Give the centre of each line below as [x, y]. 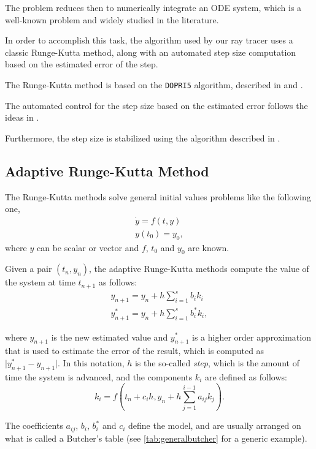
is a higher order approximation [252, 337]
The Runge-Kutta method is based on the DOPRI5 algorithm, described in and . [154, 84]
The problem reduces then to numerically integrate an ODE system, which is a [153, 7]
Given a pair [29, 269]
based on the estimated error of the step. [82, 64]
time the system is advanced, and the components [99, 376]
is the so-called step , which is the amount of [217, 362]
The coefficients [34, 425]
